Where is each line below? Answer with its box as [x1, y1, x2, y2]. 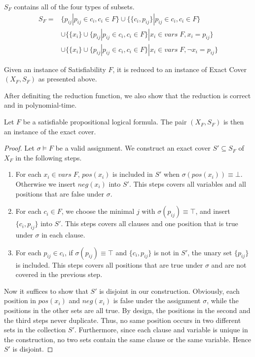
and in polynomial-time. [4, 100, 77, 110]
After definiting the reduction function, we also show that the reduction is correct [4, 90, 251, 100]
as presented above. [38, 74, 97, 84]
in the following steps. [15, 152, 82, 162]
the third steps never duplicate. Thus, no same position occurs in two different [4, 315, 241, 325]
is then [223, 117, 244, 127]
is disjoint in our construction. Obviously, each [99, 285, 240, 296]
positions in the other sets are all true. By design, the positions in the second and [4, 305, 251, 315]
